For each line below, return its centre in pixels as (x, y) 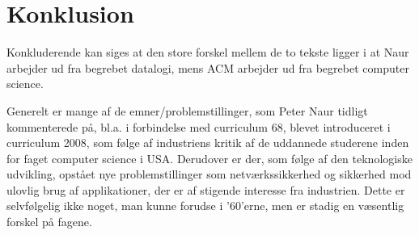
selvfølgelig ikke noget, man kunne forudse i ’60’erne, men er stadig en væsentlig (205, 206)
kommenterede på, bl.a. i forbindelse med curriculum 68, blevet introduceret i (199, 126)
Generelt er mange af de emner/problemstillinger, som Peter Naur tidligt (187, 110)
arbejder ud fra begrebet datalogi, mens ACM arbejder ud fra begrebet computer (208, 67)
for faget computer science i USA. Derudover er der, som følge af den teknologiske (209, 158)
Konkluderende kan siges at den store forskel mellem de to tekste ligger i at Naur (208, 52)
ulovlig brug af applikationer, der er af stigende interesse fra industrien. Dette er (206, 189)
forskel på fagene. (49, 222)
